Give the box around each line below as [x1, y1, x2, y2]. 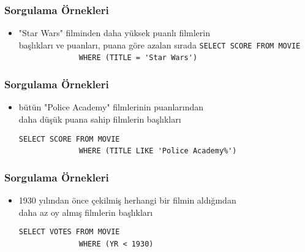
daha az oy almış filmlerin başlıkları [18, 205, 153, 218]
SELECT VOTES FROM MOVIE [18, 227, 120, 237]
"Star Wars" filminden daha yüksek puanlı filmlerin [18, 26, 210, 39]
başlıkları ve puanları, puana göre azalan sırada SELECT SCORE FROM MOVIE [18, 38, 301, 51]
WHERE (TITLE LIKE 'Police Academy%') [78, 147, 237, 156]
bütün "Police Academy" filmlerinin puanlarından [18, 101, 204, 113]
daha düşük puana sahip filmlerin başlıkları [18, 112, 181, 125]
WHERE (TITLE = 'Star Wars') [78, 53, 198, 63]
